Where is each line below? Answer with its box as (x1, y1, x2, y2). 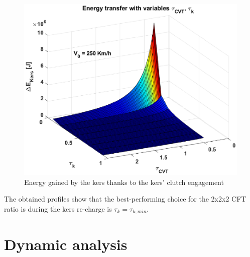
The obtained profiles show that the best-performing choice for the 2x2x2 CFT (4, 194, 246, 204)
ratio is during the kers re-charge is (4, 203, 112, 214)
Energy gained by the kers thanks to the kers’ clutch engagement (24, 176, 224, 187)
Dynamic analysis (4, 233, 128, 254)
